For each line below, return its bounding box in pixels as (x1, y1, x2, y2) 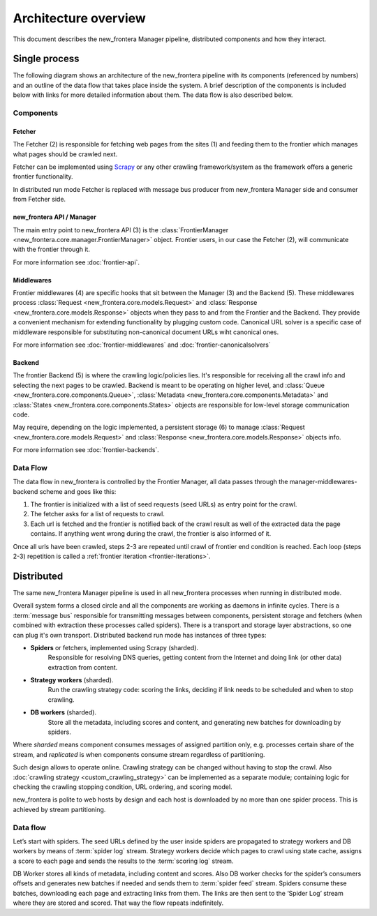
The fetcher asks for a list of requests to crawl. (30, 510, 165, 518)
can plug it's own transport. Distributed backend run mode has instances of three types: (13, 631, 267, 639)
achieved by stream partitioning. (13, 805, 106, 813)
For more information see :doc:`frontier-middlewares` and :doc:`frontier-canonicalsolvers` (13, 340, 272, 349)
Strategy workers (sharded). (30, 676, 114, 684)
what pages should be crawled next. (13, 150, 118, 158)
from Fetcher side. (13, 195, 66, 204)
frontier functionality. (13, 172, 73, 181)
